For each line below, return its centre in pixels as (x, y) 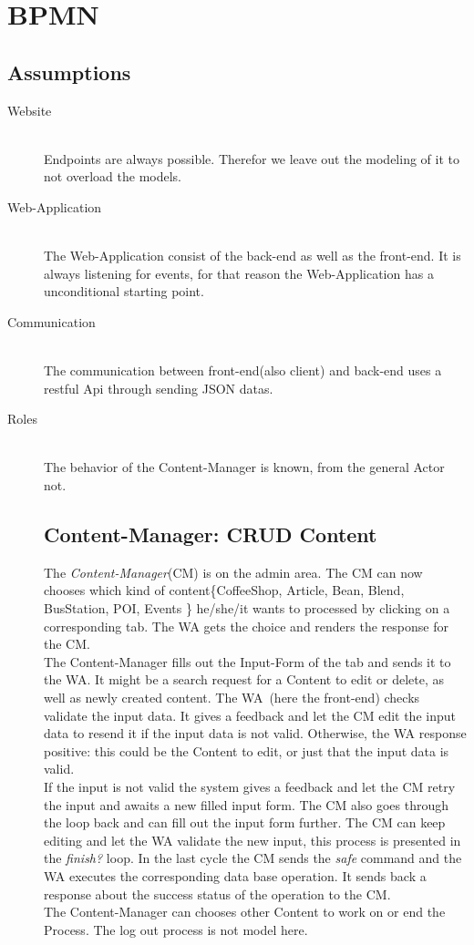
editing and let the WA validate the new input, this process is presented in (252, 840)
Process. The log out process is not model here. (176, 929)
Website (30, 110)
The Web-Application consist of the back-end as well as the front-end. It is (252, 256)
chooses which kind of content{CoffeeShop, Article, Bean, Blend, (224, 590)
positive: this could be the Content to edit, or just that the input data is (247, 750)
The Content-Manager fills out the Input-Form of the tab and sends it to (247, 661)
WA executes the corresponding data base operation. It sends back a (235, 875)
